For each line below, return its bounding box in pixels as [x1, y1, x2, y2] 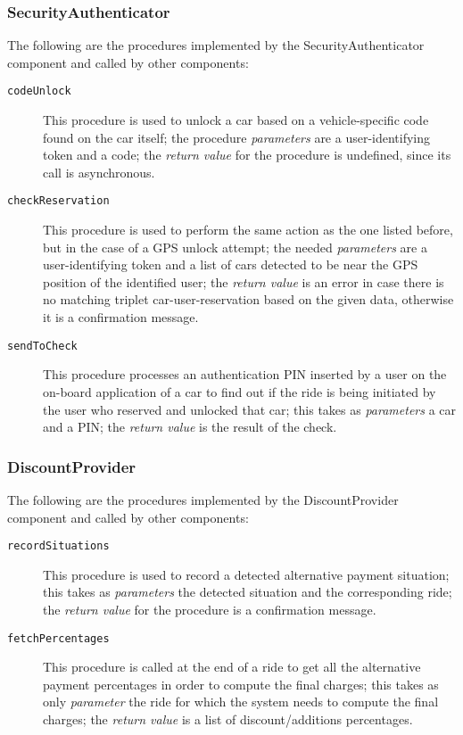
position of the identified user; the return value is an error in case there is [43, 272, 444, 291]
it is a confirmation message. [43, 308, 199, 326]
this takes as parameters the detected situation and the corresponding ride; [43, 582, 452, 601]
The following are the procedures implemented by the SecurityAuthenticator [7, 36, 425, 54]
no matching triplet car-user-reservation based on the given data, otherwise [43, 290, 454, 309]
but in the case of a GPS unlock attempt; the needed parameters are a [43, 237, 427, 256]
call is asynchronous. [43, 162, 155, 181]
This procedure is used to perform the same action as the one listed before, [43, 220, 453, 239]
